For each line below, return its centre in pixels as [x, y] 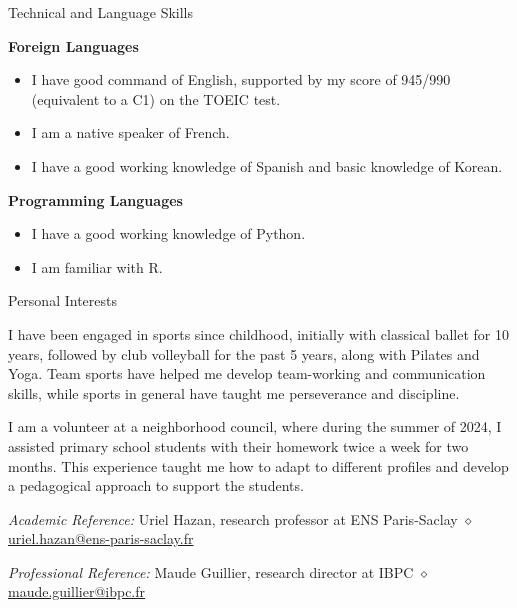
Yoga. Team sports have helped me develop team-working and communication [247, 373]
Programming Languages [95, 199]
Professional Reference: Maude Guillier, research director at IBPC [211, 571]
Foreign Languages [73, 45]
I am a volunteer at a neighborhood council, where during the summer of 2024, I [255, 426]
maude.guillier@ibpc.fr [77, 591]
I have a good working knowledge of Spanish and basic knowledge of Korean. [267, 165]
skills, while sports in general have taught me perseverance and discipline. [234, 392]
